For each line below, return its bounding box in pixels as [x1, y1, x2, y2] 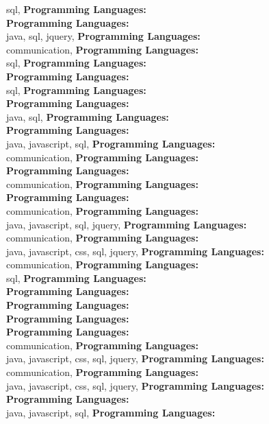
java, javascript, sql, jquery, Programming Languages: [6, 217, 247, 231]
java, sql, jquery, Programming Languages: [6, 29, 201, 43]
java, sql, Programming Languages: [6, 109, 169, 123]
